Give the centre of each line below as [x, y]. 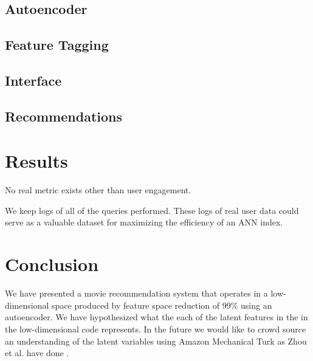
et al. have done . [37, 353]
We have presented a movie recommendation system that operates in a [136, 293]
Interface [33, 80]
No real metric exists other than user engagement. [98, 190]
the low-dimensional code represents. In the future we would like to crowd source [156, 328]
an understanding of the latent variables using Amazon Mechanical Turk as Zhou [156, 341]
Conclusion [52, 264]
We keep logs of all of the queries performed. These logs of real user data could [152, 210]
